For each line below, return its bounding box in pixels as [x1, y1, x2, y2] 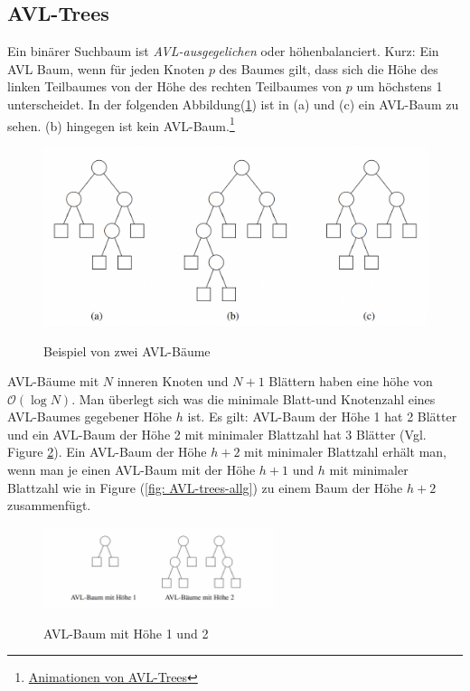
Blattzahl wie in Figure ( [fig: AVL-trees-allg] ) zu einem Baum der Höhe [7, 478, 403, 497]
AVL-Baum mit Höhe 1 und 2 [43, 623, 209, 642]
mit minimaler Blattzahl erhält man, [244, 442, 447, 461]
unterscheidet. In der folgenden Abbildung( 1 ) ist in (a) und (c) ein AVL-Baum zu [7, 94, 459, 113]
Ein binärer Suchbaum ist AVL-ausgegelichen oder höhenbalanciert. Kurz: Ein [7, 42, 439, 61]
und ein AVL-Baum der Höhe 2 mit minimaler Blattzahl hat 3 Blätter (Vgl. [7, 424, 427, 443]
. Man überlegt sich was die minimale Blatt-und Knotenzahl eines [71, 389, 436, 408]
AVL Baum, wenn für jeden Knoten [7, 59, 205, 78]
